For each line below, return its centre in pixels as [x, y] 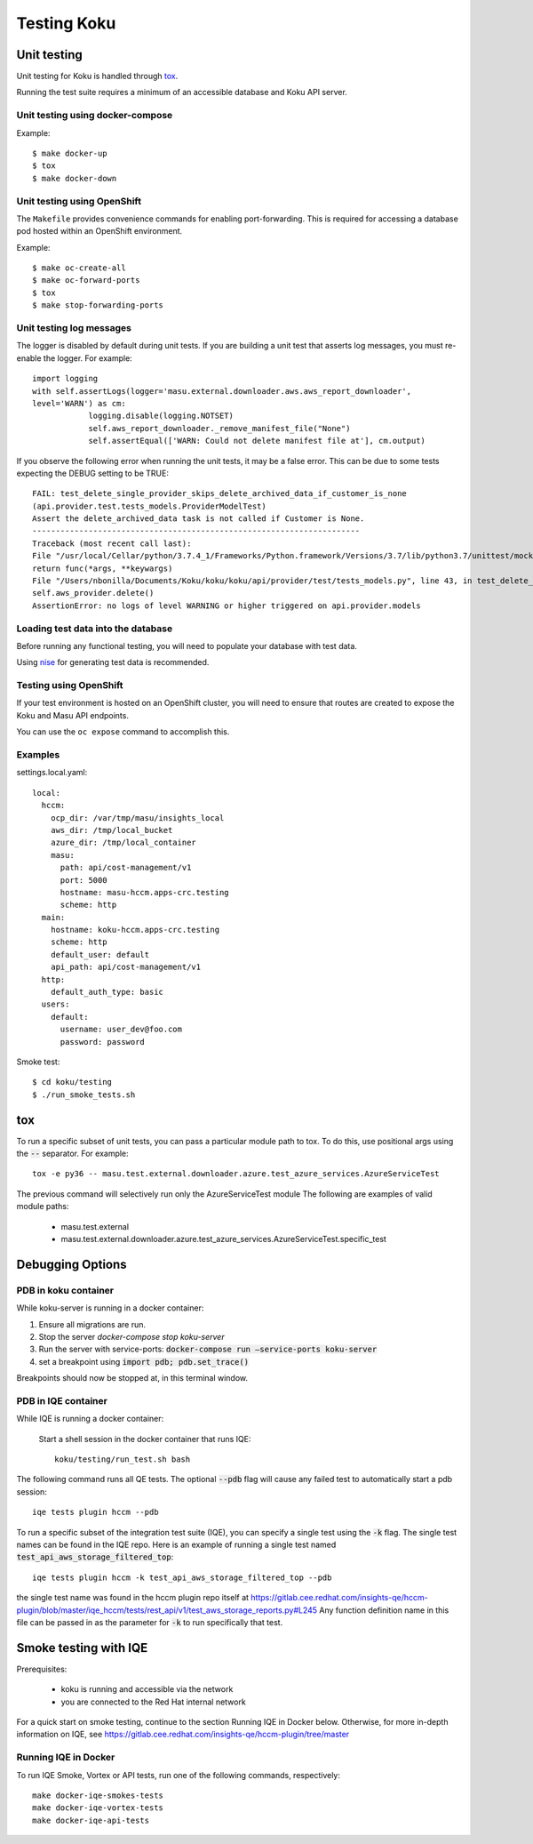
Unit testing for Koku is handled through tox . [97, 76]
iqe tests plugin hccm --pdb [95, 1512]
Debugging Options [72, 1264]
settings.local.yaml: [52, 773]
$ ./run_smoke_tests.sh [84, 1094]
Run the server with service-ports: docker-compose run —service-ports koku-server [208, 1349]
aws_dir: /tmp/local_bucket [111, 830]
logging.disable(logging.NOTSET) [161, 416]
